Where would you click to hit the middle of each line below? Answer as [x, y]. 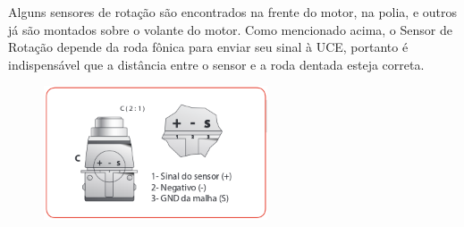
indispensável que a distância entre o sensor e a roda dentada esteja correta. [216, 64]
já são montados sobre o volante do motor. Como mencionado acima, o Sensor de [230, 29]
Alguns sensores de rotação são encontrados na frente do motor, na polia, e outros [233, 12]
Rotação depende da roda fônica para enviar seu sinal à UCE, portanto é [208, 47]
